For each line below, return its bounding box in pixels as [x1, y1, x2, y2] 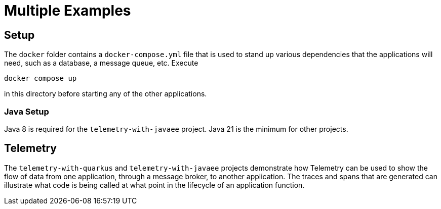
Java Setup [4, 106, 49, 117]
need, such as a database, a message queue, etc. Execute [4, 59, 198, 68]
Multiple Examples [4, 2, 131, 19]
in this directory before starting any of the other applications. [4, 89, 207, 98]
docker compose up [4, 74, 77, 83]
